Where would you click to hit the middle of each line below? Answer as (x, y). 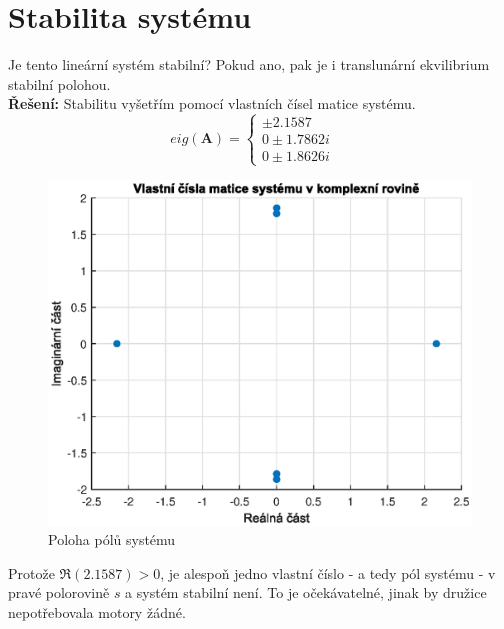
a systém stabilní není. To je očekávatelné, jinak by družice (306, 592)
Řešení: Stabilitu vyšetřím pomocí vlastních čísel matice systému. (212, 103)
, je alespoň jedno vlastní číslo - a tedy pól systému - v (328, 572)
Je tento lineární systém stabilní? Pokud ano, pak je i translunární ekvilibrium (249, 64)
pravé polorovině (59, 592)
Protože (31, 572)
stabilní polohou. (59, 83)
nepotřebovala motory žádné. (97, 612)
